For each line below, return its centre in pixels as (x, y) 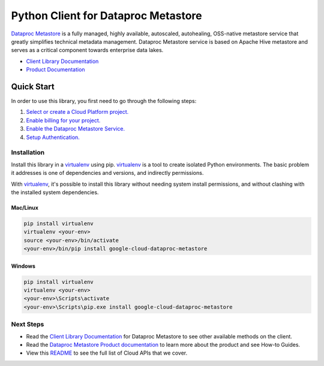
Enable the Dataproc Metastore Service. (76, 129)
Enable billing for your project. (63, 120)
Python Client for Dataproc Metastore (106, 16)
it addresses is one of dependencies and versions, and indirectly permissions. (107, 173)
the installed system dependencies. (55, 192)
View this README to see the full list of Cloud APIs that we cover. (107, 353)
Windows (23, 266)
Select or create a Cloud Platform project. (77, 112)
